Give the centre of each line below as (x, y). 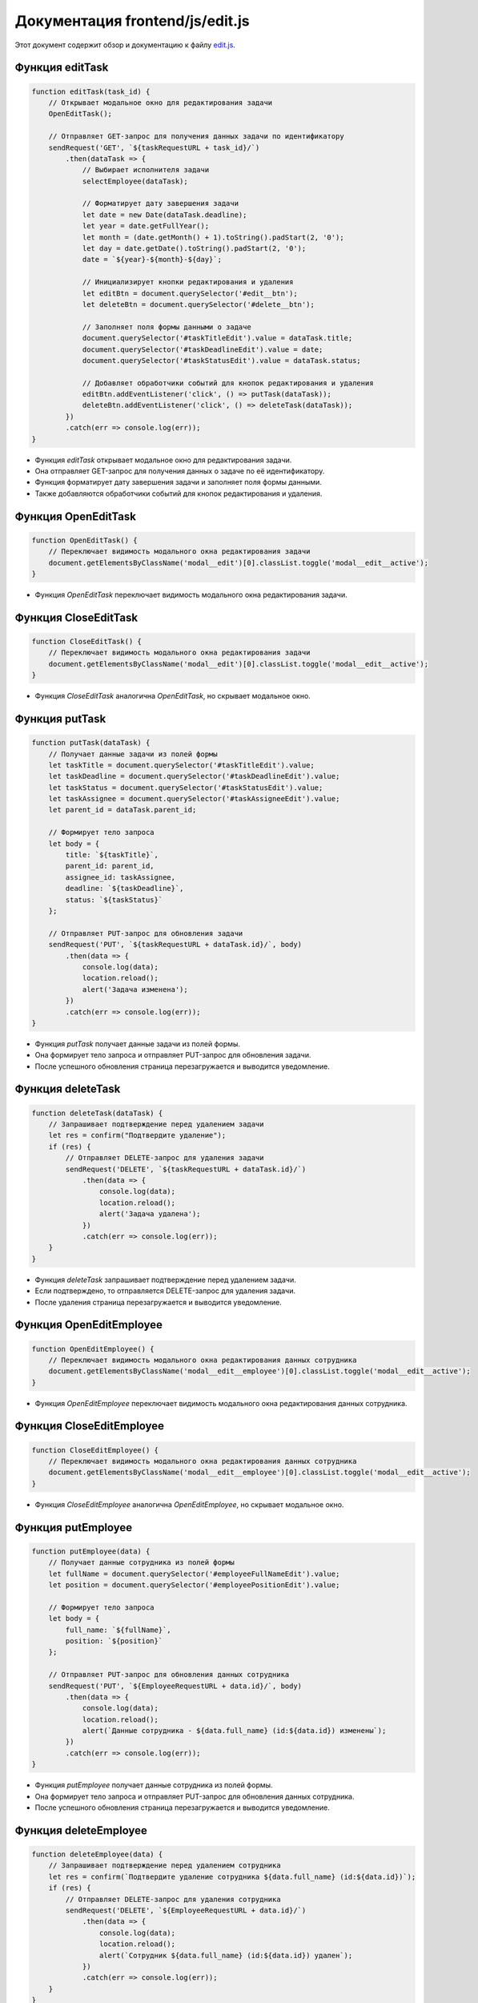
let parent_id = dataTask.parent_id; (123, 810)
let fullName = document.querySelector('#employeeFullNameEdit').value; (194, 1574)
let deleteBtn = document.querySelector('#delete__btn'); (199, 304)
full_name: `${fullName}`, (118, 1630)
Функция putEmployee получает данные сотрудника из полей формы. (154, 1785)
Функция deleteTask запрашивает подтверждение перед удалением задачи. (165, 1280)
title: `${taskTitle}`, (112, 855)
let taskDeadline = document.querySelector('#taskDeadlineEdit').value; (194, 776)
